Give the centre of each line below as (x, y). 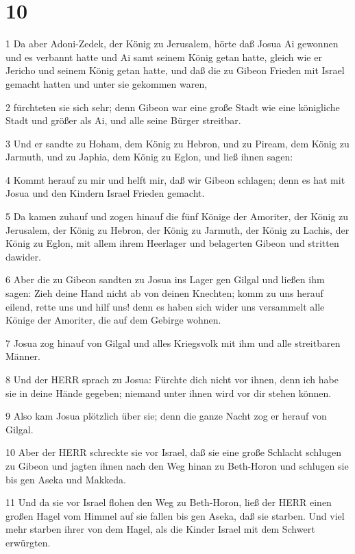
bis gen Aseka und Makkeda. (66, 479)
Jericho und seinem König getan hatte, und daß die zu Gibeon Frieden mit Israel (175, 70)
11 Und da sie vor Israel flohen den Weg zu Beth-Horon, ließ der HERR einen (169, 502)
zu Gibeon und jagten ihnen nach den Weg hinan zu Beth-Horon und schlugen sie (177, 465)
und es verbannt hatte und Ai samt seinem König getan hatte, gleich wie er (164, 57)
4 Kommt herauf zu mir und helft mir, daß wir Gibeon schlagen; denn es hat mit (175, 179)
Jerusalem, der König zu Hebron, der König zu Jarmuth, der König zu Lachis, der (177, 229)
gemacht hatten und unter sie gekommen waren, (107, 83)
